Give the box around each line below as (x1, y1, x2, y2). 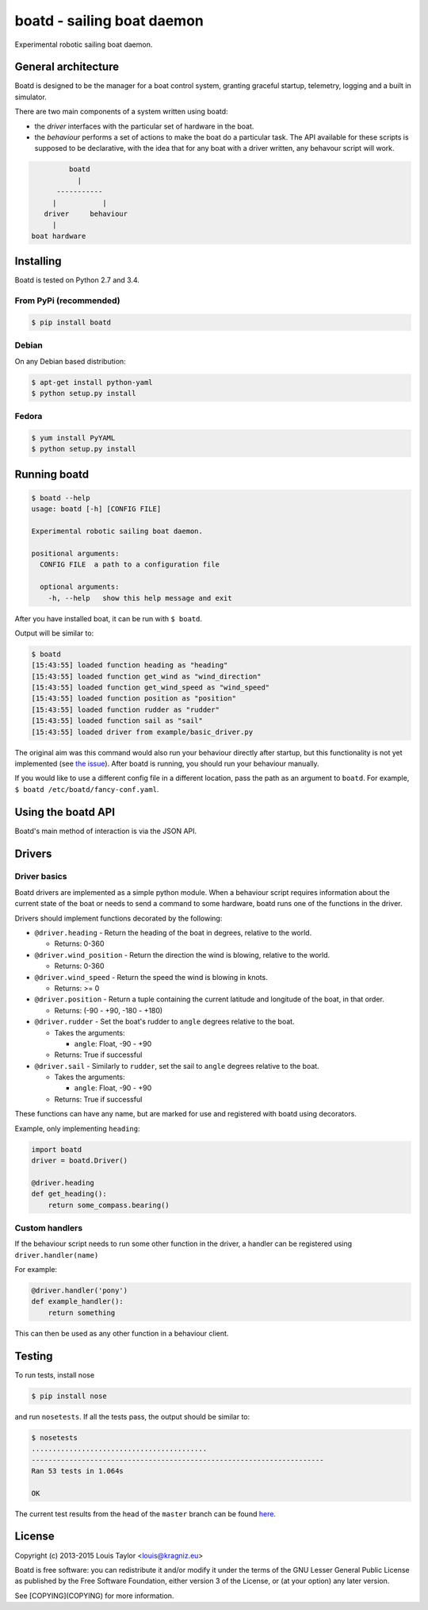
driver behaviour (44, 209, 128, 218)
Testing (14, 1349, 53, 1362)
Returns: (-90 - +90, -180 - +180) (54, 1005, 163, 1015)
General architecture (14, 60, 119, 74)
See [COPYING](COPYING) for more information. (14, 1591, 174, 1600)
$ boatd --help (31, 494, 90, 503)
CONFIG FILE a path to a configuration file (40, 560, 220, 569)
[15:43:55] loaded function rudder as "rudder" (31, 705, 220, 714)
